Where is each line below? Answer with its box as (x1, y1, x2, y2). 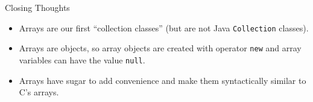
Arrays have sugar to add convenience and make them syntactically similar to (19, 74, 306, 86)
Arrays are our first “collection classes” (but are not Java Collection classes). (19, 21, 309, 34)
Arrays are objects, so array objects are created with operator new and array (19, 42, 302, 54)
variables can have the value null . (19, 53, 145, 66)
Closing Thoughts (5, 1, 70, 13)
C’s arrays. (19, 86, 59, 98)
